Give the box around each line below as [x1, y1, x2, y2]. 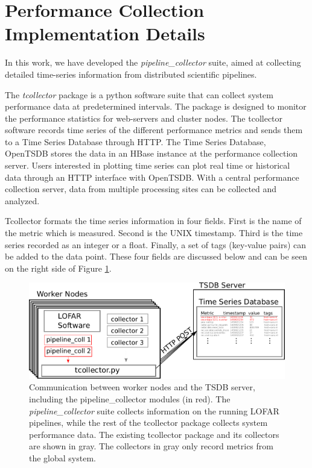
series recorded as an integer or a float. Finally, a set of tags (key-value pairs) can [5, 238, 307, 251]
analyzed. [5, 194, 40, 207]
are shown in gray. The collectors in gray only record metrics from [29, 440, 273, 452]
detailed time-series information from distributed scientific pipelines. [5, 67, 257, 80]
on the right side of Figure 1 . [5, 261, 112, 274]
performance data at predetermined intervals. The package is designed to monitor [5, 100, 307, 113]
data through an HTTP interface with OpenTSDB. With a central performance [5, 170, 299, 183]
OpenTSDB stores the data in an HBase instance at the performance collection [5, 147, 298, 160]
